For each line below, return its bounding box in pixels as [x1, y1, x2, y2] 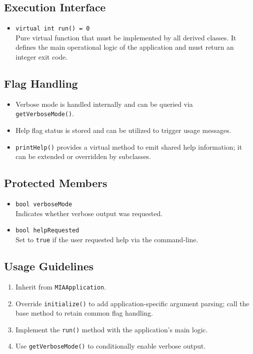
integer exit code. [15, 52, 68, 62]
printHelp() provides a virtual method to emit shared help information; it [15, 141, 242, 152]
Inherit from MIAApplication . [15, 281, 106, 291]
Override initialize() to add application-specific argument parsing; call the [15, 298, 250, 308]
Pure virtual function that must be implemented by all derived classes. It [15, 32, 236, 42]
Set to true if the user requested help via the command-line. [15, 234, 198, 245]
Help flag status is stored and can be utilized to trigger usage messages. [15, 125, 231, 135]
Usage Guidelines [4, 258, 94, 274]
